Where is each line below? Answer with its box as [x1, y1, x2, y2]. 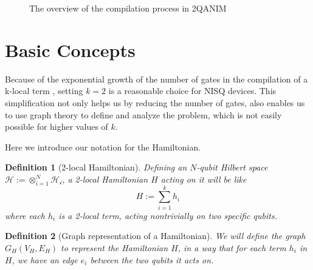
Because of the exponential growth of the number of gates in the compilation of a [5, 72, 308, 85]
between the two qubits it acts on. [90, 253, 214, 266]
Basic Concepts [5, 37, 136, 62]
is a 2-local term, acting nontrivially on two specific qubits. [58, 209, 277, 221]
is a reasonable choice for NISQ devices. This [108, 84, 277, 97]
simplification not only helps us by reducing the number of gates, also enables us [5, 96, 305, 109]
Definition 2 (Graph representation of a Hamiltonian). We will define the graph [5, 229, 306, 242]
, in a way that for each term [177, 241, 286, 254]
